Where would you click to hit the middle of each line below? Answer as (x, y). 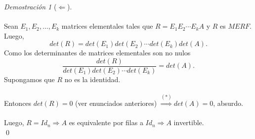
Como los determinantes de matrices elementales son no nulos (97, 53)
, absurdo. (228, 103)
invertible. (189, 122)
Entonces (18, 103)
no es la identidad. (92, 79)
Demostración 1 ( (30, 6)
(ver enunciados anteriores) (116, 103)
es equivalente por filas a (106, 122)
